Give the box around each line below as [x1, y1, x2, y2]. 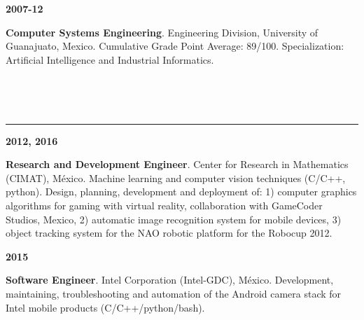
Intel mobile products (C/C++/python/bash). [6, 300, 205, 314]
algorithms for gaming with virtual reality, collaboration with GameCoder [6, 197, 323, 212]
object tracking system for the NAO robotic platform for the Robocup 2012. [6, 225, 332, 240]
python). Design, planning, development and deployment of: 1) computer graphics [6, 184, 357, 199]
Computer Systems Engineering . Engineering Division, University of [6, 25, 318, 39]
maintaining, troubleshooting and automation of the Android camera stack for [6, 286, 342, 300]
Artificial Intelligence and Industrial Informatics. [6, 52, 214, 67]
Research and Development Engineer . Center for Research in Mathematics [6, 157, 349, 172]
